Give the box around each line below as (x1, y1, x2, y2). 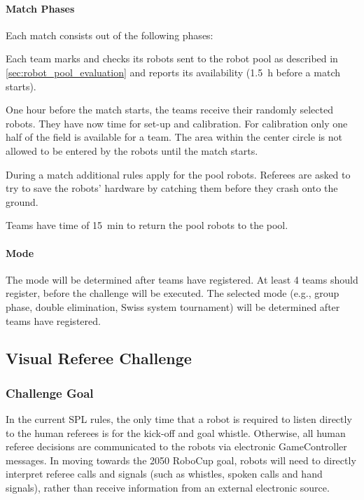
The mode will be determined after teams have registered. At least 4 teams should (6, 272, 358, 286)
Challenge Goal (6, 384, 94, 401)
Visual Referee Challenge (6, 347, 192, 369)
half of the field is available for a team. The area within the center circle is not (6, 130, 342, 144)
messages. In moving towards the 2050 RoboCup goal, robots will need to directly (6, 452, 356, 467)
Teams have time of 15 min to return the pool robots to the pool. (6, 218, 288, 232)
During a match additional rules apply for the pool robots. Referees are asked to (6, 167, 351, 181)
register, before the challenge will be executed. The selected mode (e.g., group (6, 286, 339, 300)
